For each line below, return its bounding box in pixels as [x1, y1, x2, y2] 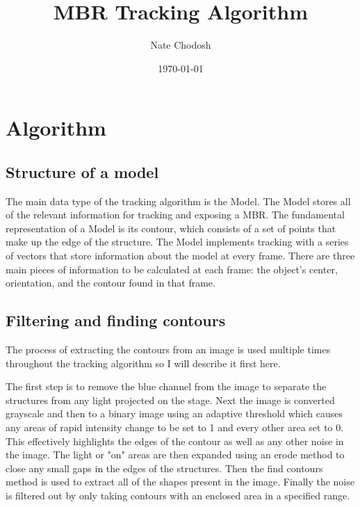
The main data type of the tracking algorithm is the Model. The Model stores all [6, 193, 351, 208]
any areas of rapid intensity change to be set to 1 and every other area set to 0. [6, 420, 344, 435]
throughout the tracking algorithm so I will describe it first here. [6, 355, 281, 370]
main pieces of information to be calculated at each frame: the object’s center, [6, 261, 338, 276]
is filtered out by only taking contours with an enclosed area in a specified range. [6, 488, 350, 502]
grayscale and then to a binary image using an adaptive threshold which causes [6, 406, 343, 421]
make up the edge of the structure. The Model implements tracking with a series [6, 234, 349, 249]
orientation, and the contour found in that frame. [6, 275, 215, 290]
